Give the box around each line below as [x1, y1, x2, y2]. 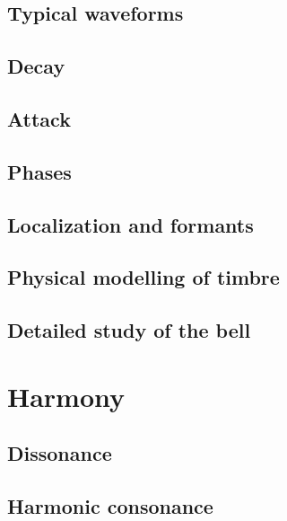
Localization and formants [7, 210, 254, 238]
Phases [7, 157, 72, 185]
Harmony [7, 377, 126, 414]
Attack [7, 104, 71, 132]
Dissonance [7, 439, 112, 467]
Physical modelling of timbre [7, 263, 280, 291]
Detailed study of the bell [7, 316, 251, 344]
